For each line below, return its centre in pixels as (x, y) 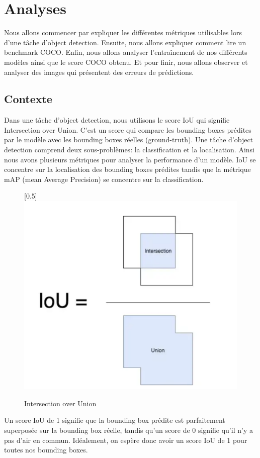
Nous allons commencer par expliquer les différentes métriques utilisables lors (123, 32)
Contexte (28, 99)
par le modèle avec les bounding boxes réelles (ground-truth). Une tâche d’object (129, 140)
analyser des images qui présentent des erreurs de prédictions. (99, 72)
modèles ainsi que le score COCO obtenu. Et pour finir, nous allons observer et (126, 62)
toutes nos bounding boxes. (46, 450)
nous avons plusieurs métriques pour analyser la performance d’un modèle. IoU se (130, 159)
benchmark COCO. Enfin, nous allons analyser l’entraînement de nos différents (126, 52)
